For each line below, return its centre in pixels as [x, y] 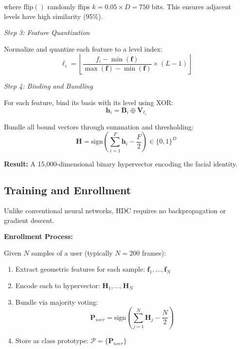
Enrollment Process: [38, 236]
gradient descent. [29, 220]
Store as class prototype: [52, 340]
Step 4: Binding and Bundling [48, 86]
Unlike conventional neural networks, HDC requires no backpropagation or [115, 211]
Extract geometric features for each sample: [80, 269]
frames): [154, 252]
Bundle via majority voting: [57, 302]
